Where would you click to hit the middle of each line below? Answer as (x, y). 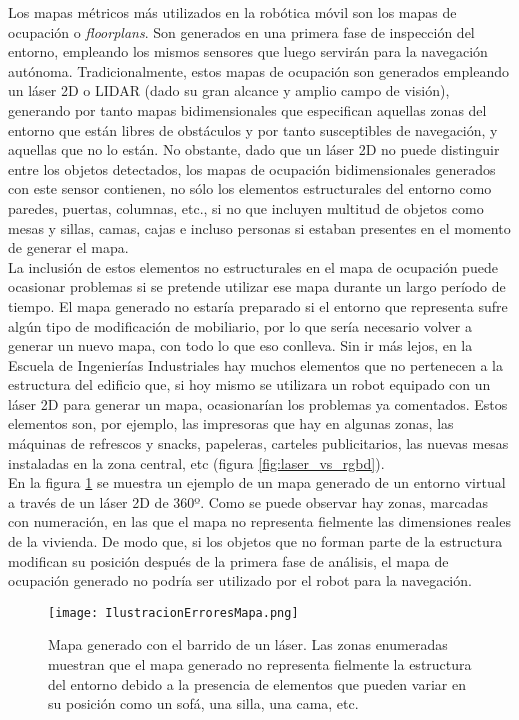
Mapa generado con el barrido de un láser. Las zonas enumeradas (248, 644)
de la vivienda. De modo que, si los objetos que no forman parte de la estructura (255, 541)
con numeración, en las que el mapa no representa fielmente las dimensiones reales (259, 521)
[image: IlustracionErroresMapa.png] (173, 612)
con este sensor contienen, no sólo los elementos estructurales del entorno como (250, 188)
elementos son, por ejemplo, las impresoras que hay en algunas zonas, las (231, 423)
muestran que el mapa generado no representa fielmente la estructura (260, 664)
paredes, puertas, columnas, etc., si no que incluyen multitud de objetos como (246, 207)
